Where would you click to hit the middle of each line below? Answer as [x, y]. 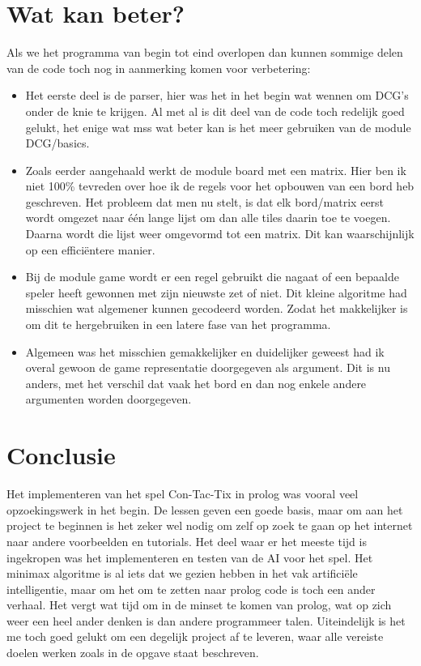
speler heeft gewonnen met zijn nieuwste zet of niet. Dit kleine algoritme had [216, 292]
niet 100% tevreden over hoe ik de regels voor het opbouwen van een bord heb [220, 186]
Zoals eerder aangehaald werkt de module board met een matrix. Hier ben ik [216, 170]
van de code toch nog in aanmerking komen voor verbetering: [159, 68]
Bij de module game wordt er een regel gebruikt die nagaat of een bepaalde [212, 277]
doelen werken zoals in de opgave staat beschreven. [133, 653]
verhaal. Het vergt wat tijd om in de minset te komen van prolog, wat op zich [199, 605]
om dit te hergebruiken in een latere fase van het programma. [178, 324]
